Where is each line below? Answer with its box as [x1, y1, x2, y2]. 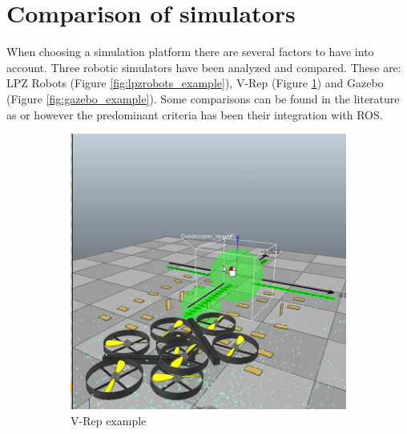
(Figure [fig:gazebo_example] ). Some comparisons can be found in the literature [6, 90, 400, 106]
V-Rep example [71, 412, 147, 428]
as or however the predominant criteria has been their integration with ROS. [6, 106, 383, 123]
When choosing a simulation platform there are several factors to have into [6, 43, 374, 60]
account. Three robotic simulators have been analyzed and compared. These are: [6, 58, 401, 75]
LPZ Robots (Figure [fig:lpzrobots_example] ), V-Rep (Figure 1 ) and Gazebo [6, 74, 384, 91]
